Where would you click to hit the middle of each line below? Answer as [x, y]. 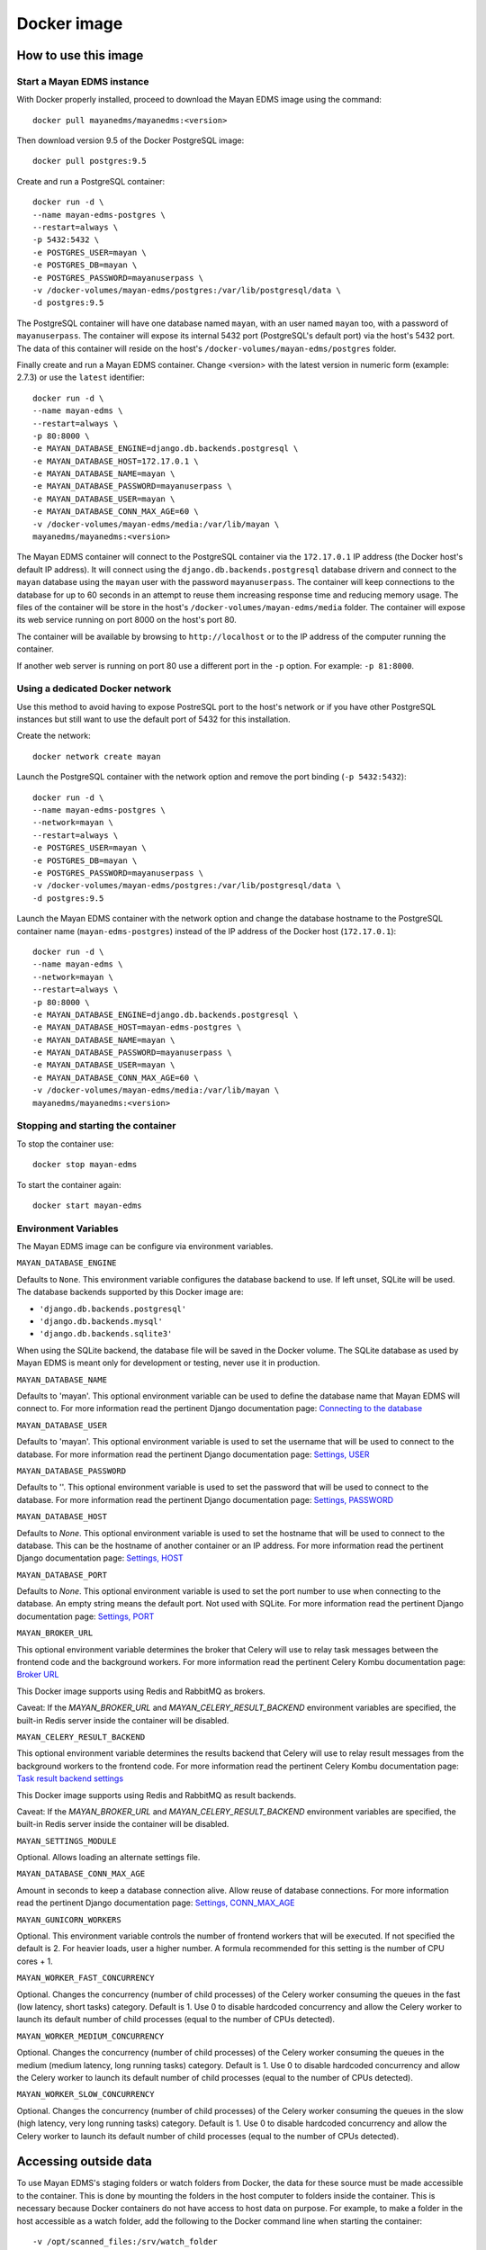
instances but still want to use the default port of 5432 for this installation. [154, 719]
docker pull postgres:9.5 [90, 161]
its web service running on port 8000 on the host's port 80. [127, 620]
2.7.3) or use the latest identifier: [81, 377]
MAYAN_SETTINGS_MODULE [67, 1841]
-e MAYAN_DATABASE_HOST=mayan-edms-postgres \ [137, 1027]
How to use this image [80, 55]
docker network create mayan [97, 756]
